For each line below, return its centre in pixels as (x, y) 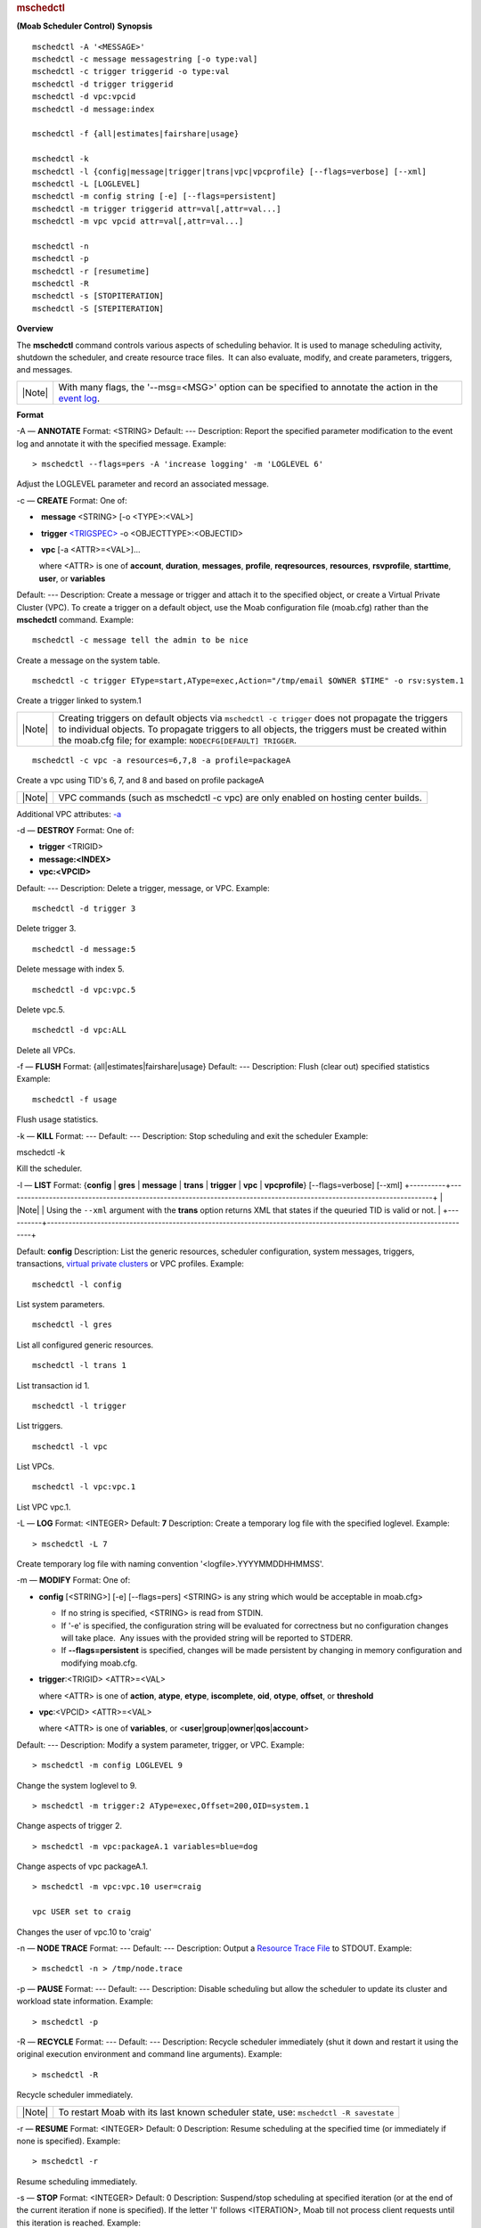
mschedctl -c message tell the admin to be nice (140, 640)
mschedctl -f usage (75, 1099)
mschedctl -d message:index (94, 109)
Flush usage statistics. (57, 1119)
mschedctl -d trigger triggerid (103, 84)
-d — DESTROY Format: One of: (75, 831)
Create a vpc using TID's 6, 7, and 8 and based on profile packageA (140, 781)
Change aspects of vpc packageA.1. (82, 1866)
